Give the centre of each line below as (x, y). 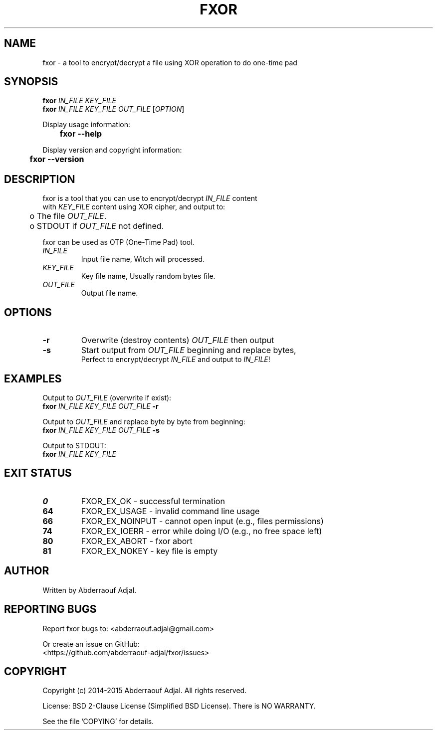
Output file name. (109, 293)
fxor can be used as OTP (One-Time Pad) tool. (118, 242)
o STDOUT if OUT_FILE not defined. (97, 226)
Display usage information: (87, 125)
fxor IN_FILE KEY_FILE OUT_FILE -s (101, 430)
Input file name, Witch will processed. (143, 259)
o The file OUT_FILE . (68, 216)
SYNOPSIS (31, 82)
